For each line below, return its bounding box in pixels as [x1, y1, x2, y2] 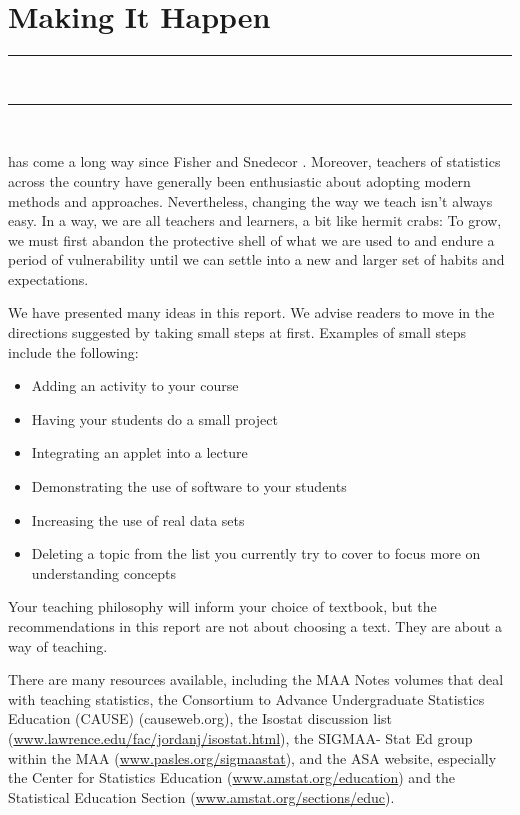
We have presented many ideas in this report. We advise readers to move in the [8, 302, 495, 323]
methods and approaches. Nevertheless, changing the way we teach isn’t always [8, 190, 493, 211]
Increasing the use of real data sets [31, 509, 245, 530]
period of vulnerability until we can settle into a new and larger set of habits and [8, 249, 505, 270]
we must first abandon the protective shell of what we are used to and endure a [8, 229, 495, 250]
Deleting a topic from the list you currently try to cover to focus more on [31, 543, 481, 564]
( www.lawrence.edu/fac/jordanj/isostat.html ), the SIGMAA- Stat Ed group [8, 727, 473, 748]
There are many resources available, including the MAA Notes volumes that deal [8, 669, 504, 690]
